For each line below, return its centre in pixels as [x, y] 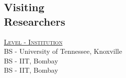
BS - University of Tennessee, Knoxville [63, 51]
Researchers [35, 21]
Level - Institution [33, 41]
